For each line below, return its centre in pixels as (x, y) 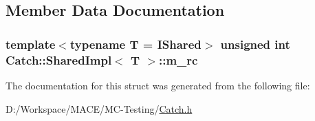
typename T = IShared (135, 44)
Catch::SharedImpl (59, 59)
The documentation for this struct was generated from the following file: (158, 85)
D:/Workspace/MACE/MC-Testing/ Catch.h (99, 108)
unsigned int (255, 44)
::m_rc (178, 59)
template (31, 44)
